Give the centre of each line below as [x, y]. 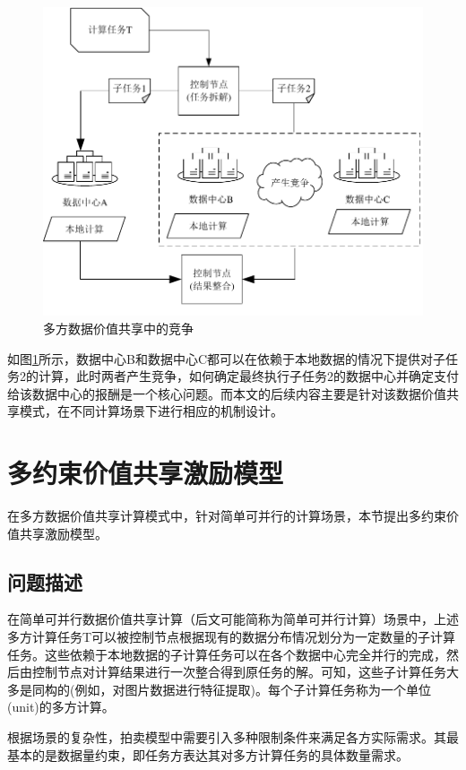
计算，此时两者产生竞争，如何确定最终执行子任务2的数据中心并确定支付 [248, 376]
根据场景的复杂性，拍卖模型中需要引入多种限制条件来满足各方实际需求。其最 [233, 737]
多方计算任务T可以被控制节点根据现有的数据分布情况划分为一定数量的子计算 [232, 637]
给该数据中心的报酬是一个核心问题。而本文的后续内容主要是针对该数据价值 [227, 393]
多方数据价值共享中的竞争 [118, 328]
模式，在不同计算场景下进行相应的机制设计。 [151, 411]
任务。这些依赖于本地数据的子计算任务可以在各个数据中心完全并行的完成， [227, 654]
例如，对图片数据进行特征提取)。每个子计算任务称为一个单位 [253, 689]
